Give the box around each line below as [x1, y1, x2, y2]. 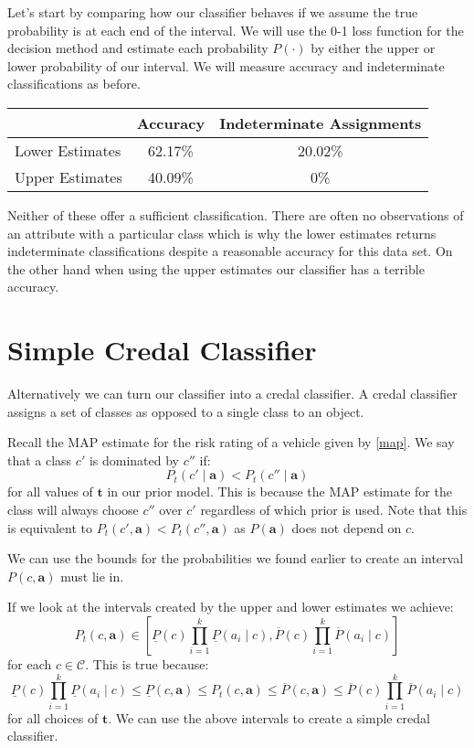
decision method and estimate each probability [7, 38, 269, 58]
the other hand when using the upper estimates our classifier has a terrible [7, 259, 425, 278]
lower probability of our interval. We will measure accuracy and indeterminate [7, 56, 445, 75]
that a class [7, 450, 72, 469]
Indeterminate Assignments [219, 112, 422, 134]
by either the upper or [311, 38, 436, 58]
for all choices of [7, 708, 99, 727]
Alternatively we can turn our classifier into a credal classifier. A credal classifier [7, 384, 458, 403]
